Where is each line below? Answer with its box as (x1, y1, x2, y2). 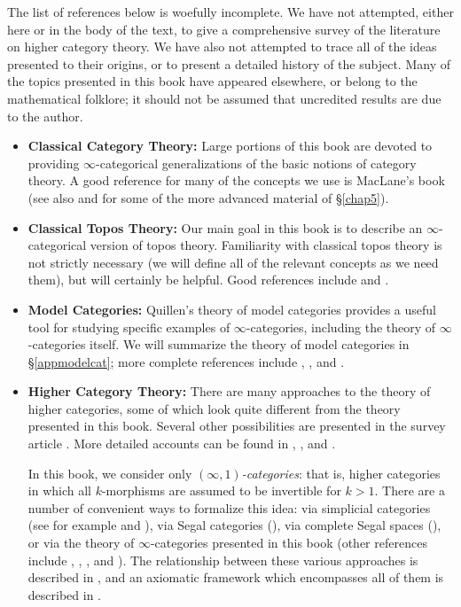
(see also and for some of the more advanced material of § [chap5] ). (27, 188, 389, 206)
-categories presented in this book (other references (150, 533, 427, 552)
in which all (27, 481, 91, 500)
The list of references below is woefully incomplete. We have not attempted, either (7, 3, 454, 20)
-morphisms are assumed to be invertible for (101, 481, 341, 500)
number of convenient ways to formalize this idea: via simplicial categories (27, 498, 431, 517)
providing (27, 153, 80, 172)
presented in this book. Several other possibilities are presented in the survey (27, 416, 446, 435)
